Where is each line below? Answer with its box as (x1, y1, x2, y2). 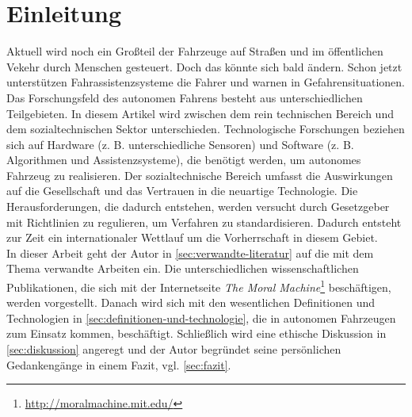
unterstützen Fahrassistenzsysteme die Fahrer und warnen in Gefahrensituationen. (6, 74, 405, 90)
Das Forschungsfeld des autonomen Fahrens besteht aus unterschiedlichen (6, 89, 363, 105)
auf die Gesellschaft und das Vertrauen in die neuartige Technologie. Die (6, 182, 358, 199)
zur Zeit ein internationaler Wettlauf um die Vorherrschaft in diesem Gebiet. (6, 229, 378, 246)
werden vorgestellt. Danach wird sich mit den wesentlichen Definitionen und (6, 294, 376, 311)
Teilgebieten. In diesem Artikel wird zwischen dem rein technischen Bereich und (6, 105, 394, 121)
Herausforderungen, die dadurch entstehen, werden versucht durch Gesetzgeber (6, 198, 390, 215)
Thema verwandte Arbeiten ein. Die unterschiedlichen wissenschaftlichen (6, 260, 359, 277)
